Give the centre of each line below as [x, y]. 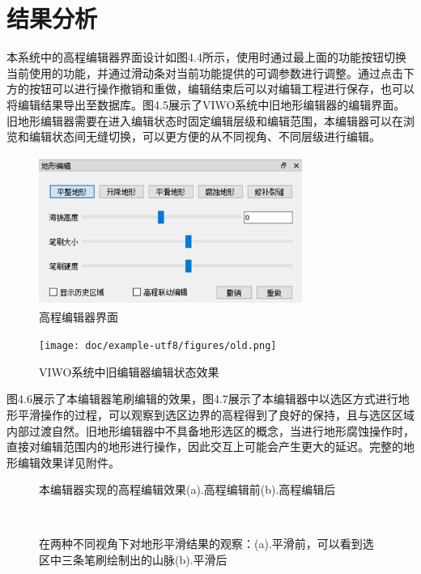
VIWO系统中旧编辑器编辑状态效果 [129, 371]
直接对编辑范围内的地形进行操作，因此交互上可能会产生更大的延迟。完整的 [205, 446]
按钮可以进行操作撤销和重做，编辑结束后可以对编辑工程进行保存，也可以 [221, 89]
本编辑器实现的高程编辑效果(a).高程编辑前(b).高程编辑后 [187, 489]
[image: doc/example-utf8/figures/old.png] [158, 346]
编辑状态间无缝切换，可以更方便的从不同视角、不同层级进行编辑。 [204, 136]
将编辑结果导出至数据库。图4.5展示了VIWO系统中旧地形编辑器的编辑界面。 [206, 104]
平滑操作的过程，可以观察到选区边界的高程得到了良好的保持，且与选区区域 [216, 414]
